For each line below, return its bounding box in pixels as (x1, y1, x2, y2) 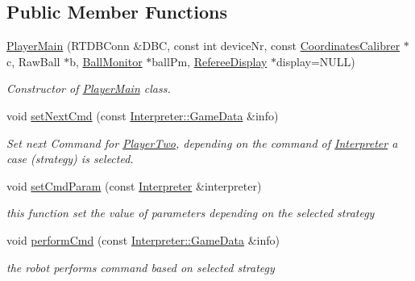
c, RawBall (6, 52, 60, 69)
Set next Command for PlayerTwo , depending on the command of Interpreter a (6, 134, 398, 151)
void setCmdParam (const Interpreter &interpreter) (6, 177, 262, 194)
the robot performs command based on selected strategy (6, 258, 275, 275)
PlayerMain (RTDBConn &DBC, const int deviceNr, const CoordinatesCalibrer (6, 37, 400, 54)
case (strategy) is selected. (6, 150, 134, 167)
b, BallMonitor (69, 52, 143, 69)
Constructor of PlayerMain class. (6, 80, 171, 97)
